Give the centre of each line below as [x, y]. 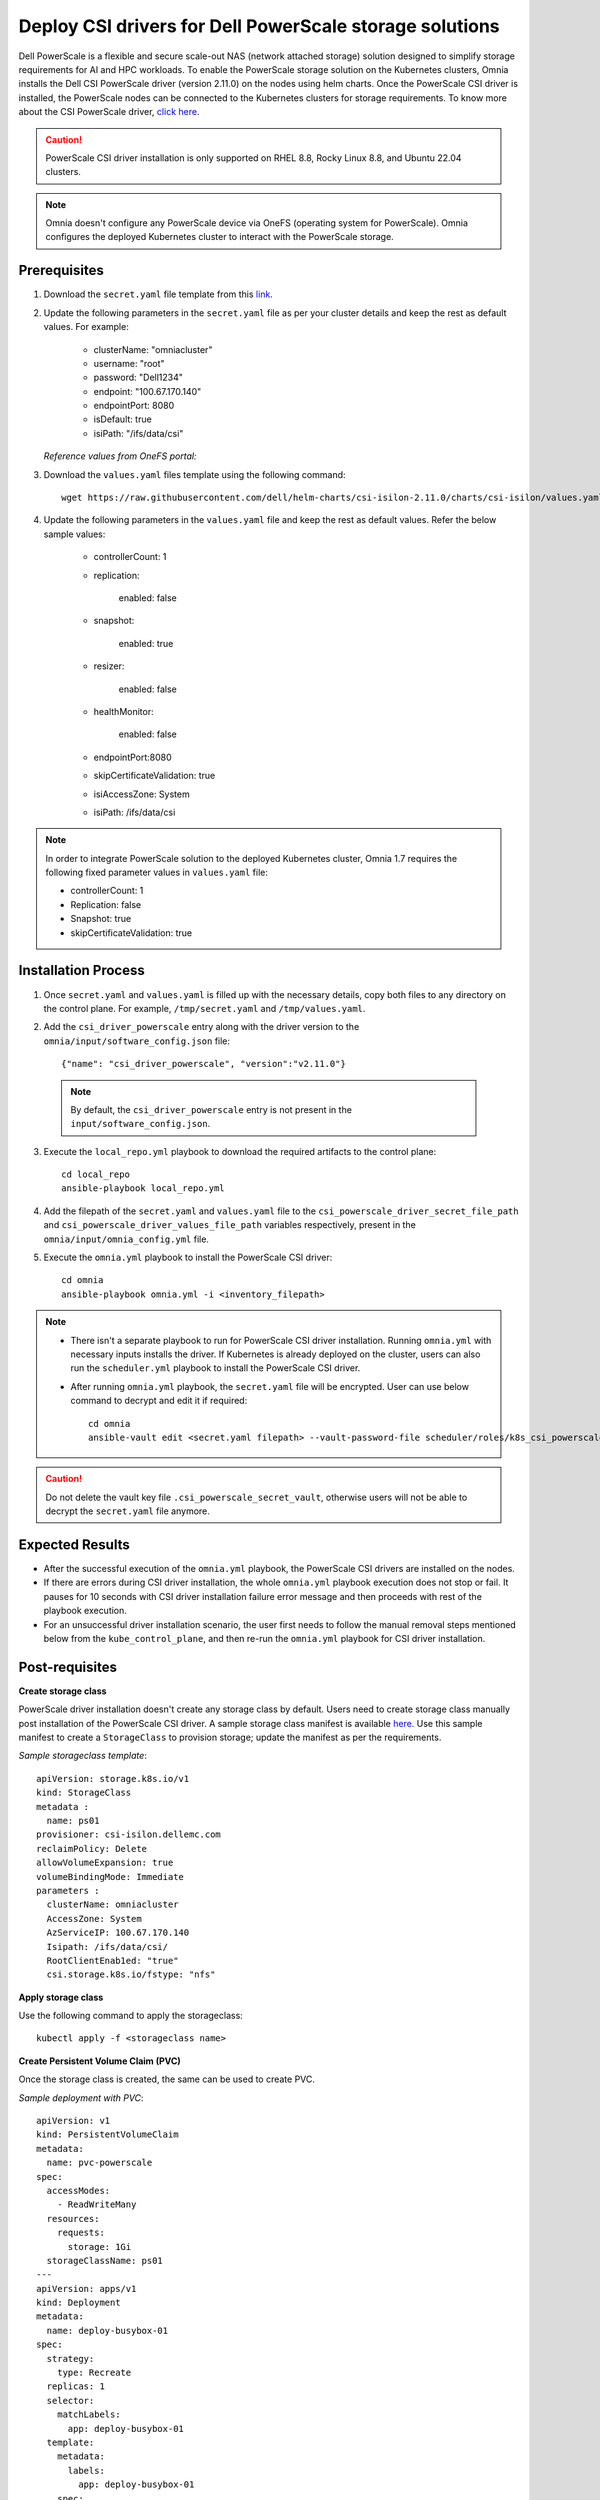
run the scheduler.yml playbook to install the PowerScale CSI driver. [215, 1368]
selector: [70, 2400]
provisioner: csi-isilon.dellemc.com [129, 1834]
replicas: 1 [75, 2386]
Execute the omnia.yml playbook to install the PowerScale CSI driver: [188, 1257]
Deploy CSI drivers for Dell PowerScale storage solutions [259, 26]
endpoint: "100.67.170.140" [147, 391]
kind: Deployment [78, 2303]
